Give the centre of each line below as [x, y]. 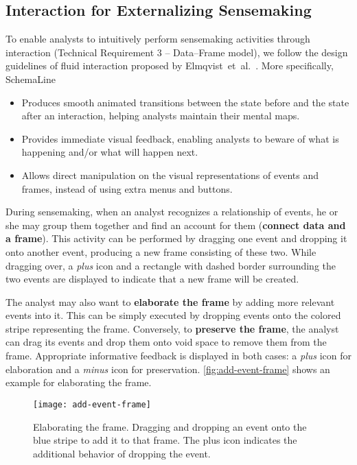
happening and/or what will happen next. [110, 152]
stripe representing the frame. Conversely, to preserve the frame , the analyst [172, 328]
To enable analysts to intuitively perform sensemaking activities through [158, 39]
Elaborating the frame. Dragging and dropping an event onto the [170, 426]
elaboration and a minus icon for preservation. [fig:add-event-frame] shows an [168, 369]
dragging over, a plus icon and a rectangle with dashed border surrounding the [171, 265]
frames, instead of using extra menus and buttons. [127, 188]
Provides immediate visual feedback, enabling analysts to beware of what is [180, 138]
